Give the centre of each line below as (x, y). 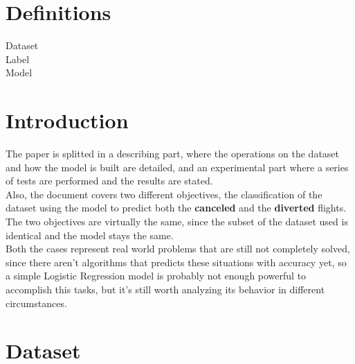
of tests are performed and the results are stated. (109, 181)
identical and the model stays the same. (90, 235)
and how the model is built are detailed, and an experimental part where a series (177, 167)
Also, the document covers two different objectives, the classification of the (164, 194)
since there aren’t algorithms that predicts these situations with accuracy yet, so (176, 262)
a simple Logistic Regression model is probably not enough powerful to (156, 276)
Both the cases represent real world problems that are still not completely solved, (178, 249)
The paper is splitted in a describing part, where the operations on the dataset (173, 154)
